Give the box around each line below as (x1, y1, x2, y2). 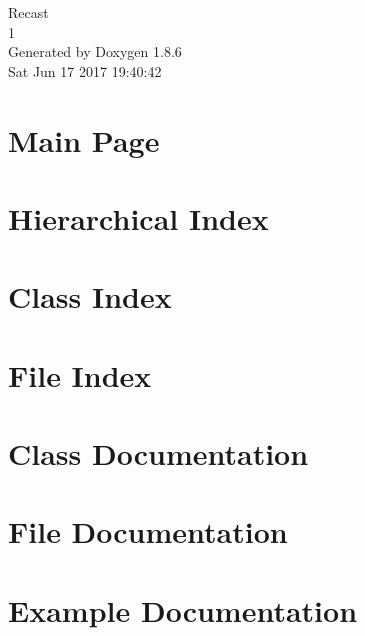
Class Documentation (8, 433, 309, 474)
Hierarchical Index (8, 197, 269, 238)
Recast (8, 2, 49, 22)
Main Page (8, 119, 160, 160)
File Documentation (8, 511, 288, 552)
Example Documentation (8, 589, 358, 630)
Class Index (8, 276, 172, 317)
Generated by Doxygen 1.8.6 (8, 41, 182, 62)
